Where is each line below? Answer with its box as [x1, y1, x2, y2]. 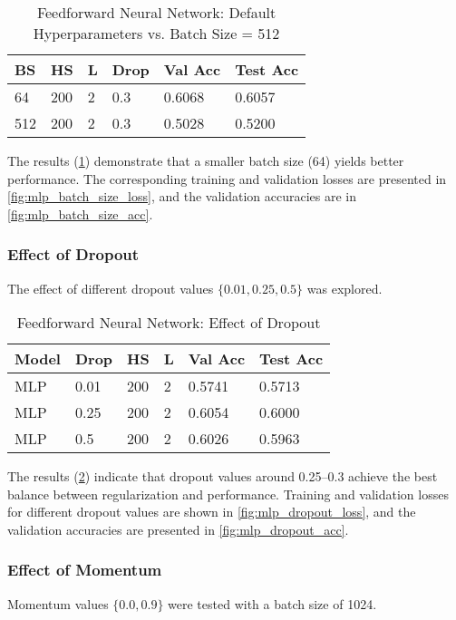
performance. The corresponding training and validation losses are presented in [7, 169, 447, 188]
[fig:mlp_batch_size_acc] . [7, 204, 153, 223]
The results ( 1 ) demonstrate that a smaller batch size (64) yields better [7, 151, 404, 170]
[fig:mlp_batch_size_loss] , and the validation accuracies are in [7, 187, 357, 206]
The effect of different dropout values [7, 278, 214, 297]
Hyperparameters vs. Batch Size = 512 [33, 23, 280, 44]
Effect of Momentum [7, 558, 162, 581]
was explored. [306, 278, 383, 297]
